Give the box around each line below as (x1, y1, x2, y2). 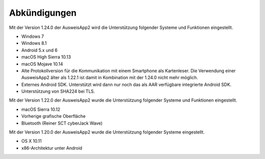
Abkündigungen (9, 7, 77, 18)
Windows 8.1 (21, 40, 47, 46)
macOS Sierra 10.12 (21, 106, 61, 112)
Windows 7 (21, 33, 44, 39)
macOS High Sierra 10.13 (21, 54, 71, 60)
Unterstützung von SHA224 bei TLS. (21, 88, 95, 94)
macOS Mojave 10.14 (21, 61, 63, 67)
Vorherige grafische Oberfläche (21, 113, 86, 119)
